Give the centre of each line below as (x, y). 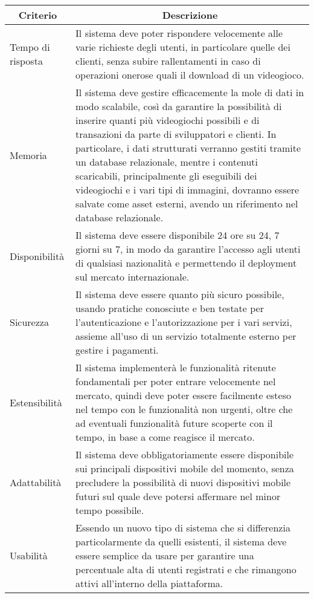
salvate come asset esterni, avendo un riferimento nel (187, 203)
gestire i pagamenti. (117, 350)
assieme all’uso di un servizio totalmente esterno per (186, 336)
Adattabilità (36, 482)
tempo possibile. (110, 510)
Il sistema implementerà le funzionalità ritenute (176, 367)
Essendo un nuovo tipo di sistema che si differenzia (183, 528)
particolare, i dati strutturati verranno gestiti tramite (188, 148)
